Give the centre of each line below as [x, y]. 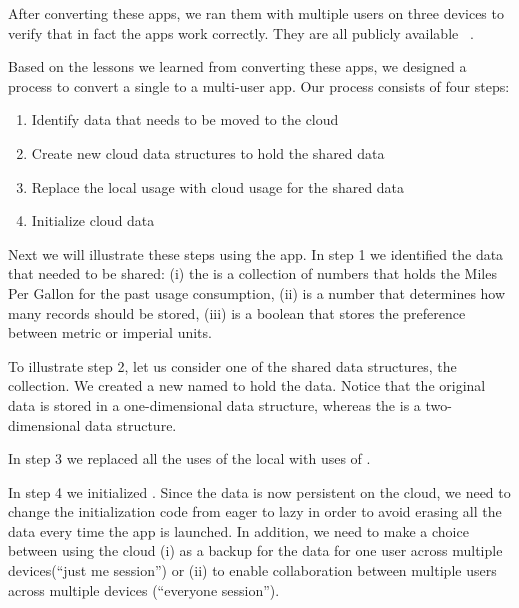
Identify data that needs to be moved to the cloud [185, 119]
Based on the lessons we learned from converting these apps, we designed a [237, 66]
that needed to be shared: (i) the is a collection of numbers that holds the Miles [252, 273]
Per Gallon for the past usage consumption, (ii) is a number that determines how [257, 292]
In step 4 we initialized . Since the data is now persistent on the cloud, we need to [259, 491]
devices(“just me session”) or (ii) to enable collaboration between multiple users [252, 570]
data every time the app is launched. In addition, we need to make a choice [238, 530]
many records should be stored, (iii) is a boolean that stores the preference [237, 312]
